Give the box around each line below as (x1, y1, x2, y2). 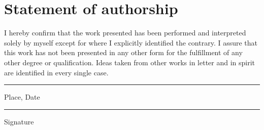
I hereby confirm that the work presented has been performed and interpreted (4, 27, 246, 38)
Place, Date (4, 92, 40, 102)
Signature (4, 116, 34, 126)
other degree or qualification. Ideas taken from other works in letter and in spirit (4, 57, 255, 67)
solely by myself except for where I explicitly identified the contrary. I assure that (4, 37, 258, 48)
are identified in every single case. (4, 67, 109, 77)
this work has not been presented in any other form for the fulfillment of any (4, 47, 243, 58)
